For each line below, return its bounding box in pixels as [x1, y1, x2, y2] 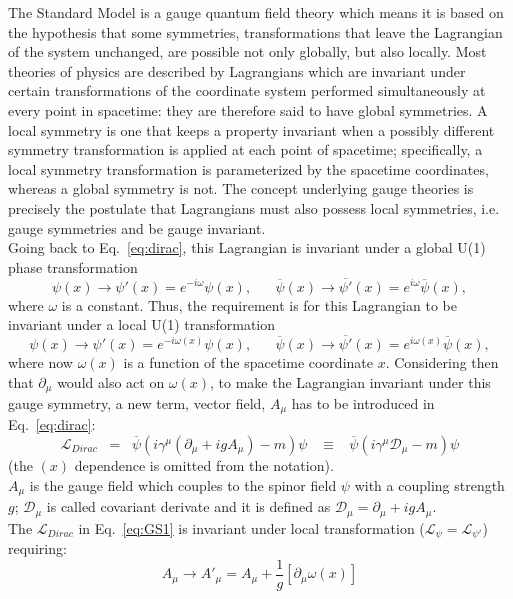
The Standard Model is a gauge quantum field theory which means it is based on [8, 2, 504, 22]
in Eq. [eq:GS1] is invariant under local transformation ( [78, 517, 425, 538]
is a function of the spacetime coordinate [123, 351, 373, 372]
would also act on [57, 371, 165, 392]
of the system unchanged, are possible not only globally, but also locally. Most [8, 41, 487, 62]
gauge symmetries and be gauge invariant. [8, 217, 266, 238]
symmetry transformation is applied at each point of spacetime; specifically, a [8, 139, 483, 160]
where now [8, 351, 73, 372]
